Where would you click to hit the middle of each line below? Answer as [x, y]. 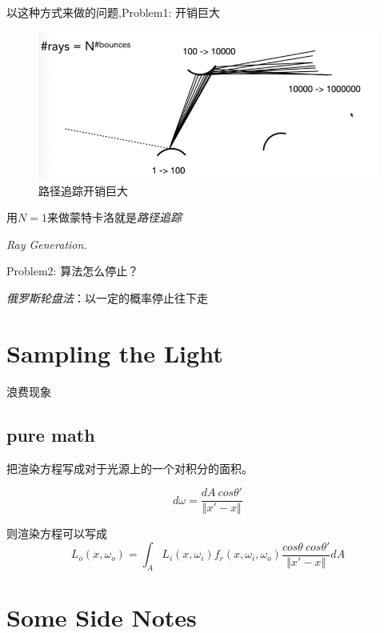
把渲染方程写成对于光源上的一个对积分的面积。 [130, 468]
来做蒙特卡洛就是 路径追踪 [114, 217]
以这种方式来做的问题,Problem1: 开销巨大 [114, 12]
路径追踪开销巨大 [83, 190]
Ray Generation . [47, 244]
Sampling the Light [115, 353]
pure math [51, 434]
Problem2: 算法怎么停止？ [73, 271]
